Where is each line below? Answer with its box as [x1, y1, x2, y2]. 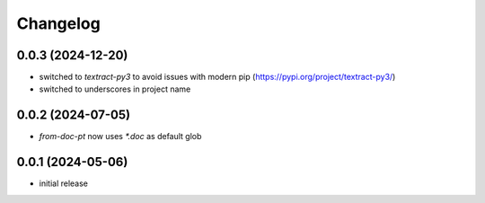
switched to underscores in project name [39, 84, 191, 94]
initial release [39, 178, 89, 189]
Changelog [16, 13, 101, 33]
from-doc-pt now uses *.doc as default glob [39, 131, 202, 142]
